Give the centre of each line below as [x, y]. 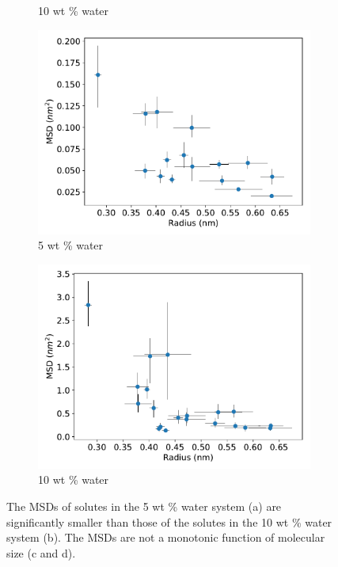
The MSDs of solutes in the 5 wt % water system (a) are [144, 506]
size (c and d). [41, 552]
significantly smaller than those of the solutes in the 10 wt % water [169, 521]
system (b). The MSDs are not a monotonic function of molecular [166, 537]
